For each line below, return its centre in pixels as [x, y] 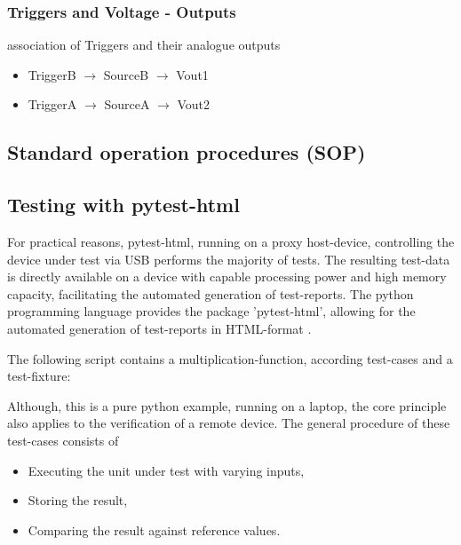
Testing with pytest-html [123, 205]
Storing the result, [78, 500]
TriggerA [52, 104]
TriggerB [52, 74]
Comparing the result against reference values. [154, 529]
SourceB [126, 74]
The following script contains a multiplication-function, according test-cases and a [230, 358]
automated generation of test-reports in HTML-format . [159, 328]
